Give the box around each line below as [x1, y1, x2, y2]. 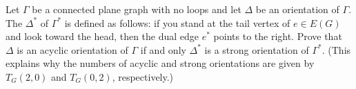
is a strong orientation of [204, 42, 309, 57]
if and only [140, 42, 186, 57]
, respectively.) [112, 69, 174, 83]
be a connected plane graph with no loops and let [32, 2, 241, 16]
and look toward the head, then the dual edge [6, 29, 199, 43]
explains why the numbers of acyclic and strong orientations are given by [6, 56, 315, 70]
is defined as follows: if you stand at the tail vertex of [64, 15, 290, 30]
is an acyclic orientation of [17, 42, 128, 57]
